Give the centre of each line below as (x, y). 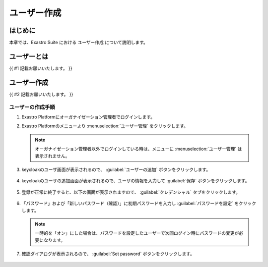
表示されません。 (52, 156)
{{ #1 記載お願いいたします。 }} (41, 68)
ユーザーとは (29, 56)
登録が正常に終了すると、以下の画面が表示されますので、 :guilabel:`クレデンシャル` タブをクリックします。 (131, 192)
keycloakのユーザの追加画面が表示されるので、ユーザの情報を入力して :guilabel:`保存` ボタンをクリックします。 (135, 181)
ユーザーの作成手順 (32, 107)
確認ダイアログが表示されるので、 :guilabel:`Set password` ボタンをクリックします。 (108, 254)
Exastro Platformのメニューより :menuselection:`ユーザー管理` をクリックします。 (105, 126)
